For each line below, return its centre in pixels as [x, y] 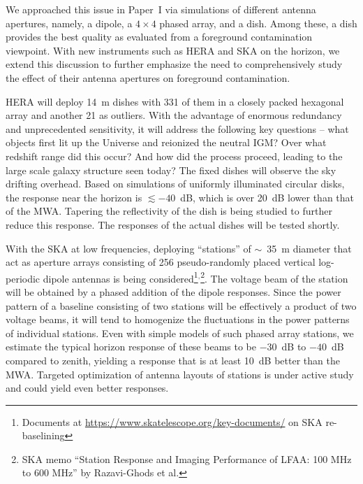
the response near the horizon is [74, 197]
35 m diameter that [309, 248]
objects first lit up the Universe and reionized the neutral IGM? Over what [166, 142]
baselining [43, 435]
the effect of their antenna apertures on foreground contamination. [148, 77]
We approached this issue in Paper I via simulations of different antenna [161, 9]
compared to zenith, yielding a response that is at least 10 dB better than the [173, 360]
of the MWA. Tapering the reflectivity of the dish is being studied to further [169, 211]
